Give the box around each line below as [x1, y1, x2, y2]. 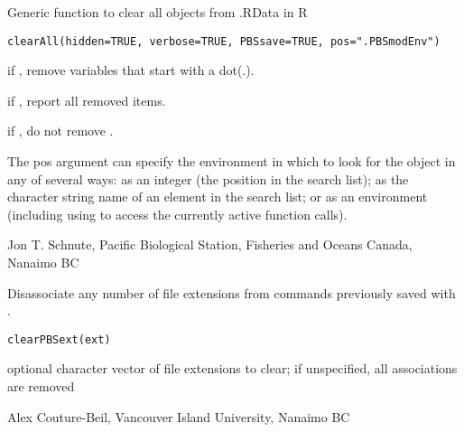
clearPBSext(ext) [7, 333, 111, 346]
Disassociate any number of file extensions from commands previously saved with [7, 283, 456, 302]
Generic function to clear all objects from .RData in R [7, 3, 308, 21]
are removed [7, 377, 75, 396]
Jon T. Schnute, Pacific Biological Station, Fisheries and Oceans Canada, [7, 235, 413, 254]
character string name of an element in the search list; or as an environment [7, 187, 428, 206]
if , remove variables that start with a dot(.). [7, 61, 255, 80]
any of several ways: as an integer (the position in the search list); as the [7, 169, 409, 188]
